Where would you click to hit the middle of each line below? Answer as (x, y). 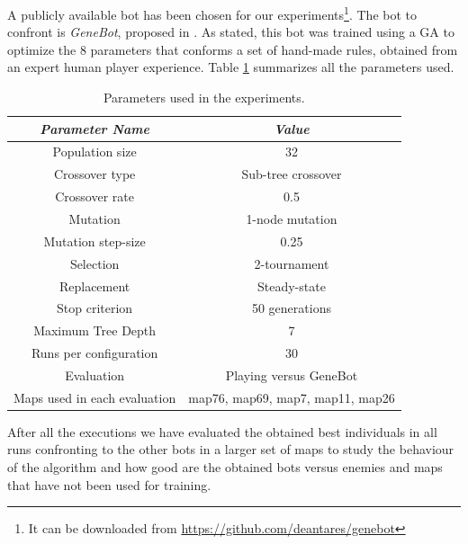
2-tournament (292, 263)
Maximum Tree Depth (95, 330)
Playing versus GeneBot (292, 375)
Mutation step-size (94, 241)
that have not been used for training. (109, 484)
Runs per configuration (94, 353)
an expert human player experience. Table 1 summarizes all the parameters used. (231, 67)
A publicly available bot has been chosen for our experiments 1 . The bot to (212, 13)
